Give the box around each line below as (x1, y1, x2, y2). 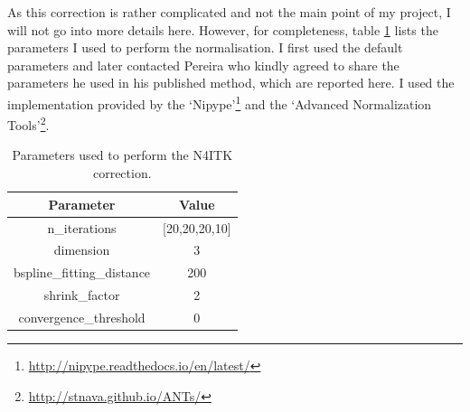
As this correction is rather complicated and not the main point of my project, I (7, 3, 451, 21)
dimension (53, 240, 110, 259)
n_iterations (47, 218, 117, 237)
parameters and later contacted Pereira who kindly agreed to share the (7, 55, 399, 74)
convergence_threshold (18, 307, 146, 326)
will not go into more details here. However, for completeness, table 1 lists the (7, 20, 438, 39)
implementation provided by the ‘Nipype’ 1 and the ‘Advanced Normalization (7, 91, 432, 113)
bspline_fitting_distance (14, 263, 151, 282)
